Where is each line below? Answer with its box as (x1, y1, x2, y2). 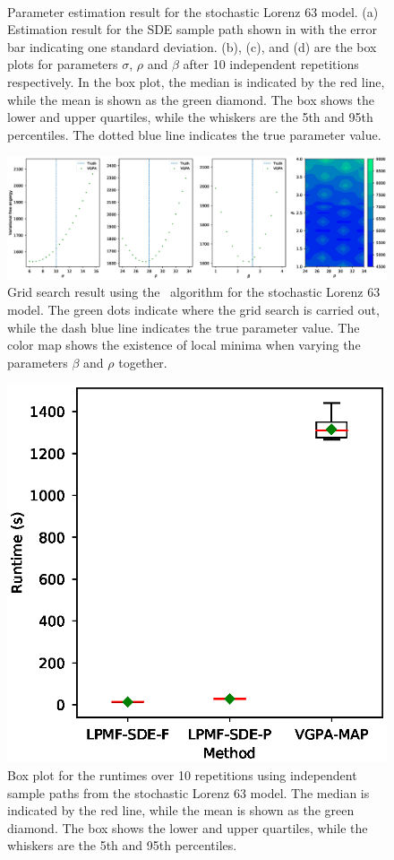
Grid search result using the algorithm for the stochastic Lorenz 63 (7, 282, 381, 301)
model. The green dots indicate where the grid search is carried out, (7, 300, 380, 318)
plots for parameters (7, 55, 118, 74)
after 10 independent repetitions (183, 55, 359, 74)
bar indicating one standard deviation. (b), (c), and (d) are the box (7, 37, 377, 56)
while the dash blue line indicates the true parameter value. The (7, 317, 360, 336)
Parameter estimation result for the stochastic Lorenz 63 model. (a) (7, 2, 379, 21)
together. (118, 352, 167, 371)
